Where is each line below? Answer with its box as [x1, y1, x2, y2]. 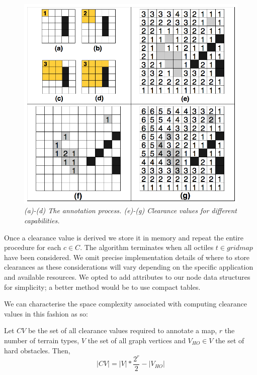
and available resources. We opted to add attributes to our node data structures [4, 272, 250, 282]
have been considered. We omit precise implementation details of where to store [4, 252, 250, 262]
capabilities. [24, 215, 60, 226]
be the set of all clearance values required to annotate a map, [28, 325, 217, 336]
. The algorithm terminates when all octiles [80, 242, 214, 253]
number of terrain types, [4, 335, 79, 345]
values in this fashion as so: [4, 308, 88, 319]
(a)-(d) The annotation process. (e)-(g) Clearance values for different [24, 205, 237, 216]
